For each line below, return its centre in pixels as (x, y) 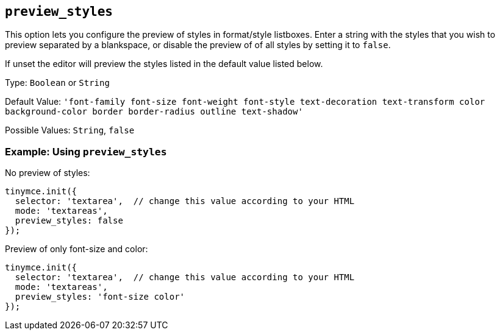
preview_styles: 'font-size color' (100, 297)
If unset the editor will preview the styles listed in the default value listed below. (164, 64)
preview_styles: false (69, 221)
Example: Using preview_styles (86, 151)
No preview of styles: (48, 173)
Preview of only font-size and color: (77, 249)
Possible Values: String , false (70, 130)
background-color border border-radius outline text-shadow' (154, 112)
